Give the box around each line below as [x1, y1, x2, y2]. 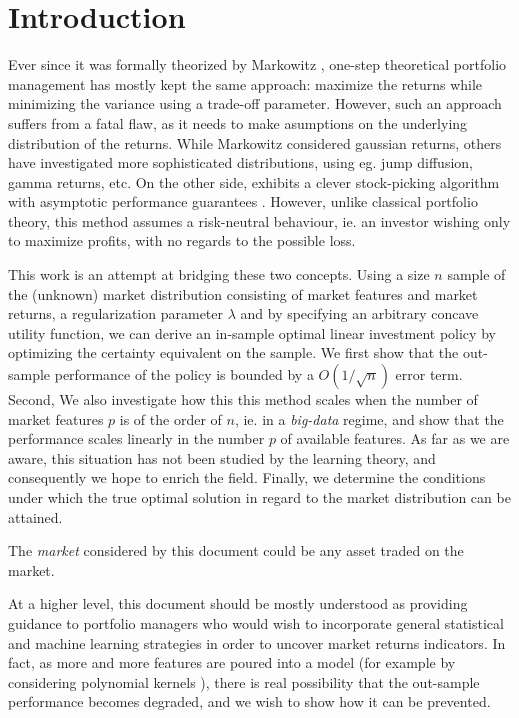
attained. [8, 506, 63, 527]
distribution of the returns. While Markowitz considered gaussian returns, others [8, 132, 502, 153]
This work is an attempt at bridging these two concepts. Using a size [8, 264, 430, 285]
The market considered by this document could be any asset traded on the [8, 540, 464, 561]
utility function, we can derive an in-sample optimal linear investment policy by [8, 322, 496, 343]
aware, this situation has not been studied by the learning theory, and [8, 447, 436, 468]
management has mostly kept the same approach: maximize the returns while [8, 73, 483, 94]
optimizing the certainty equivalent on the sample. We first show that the [8, 342, 459, 363]
